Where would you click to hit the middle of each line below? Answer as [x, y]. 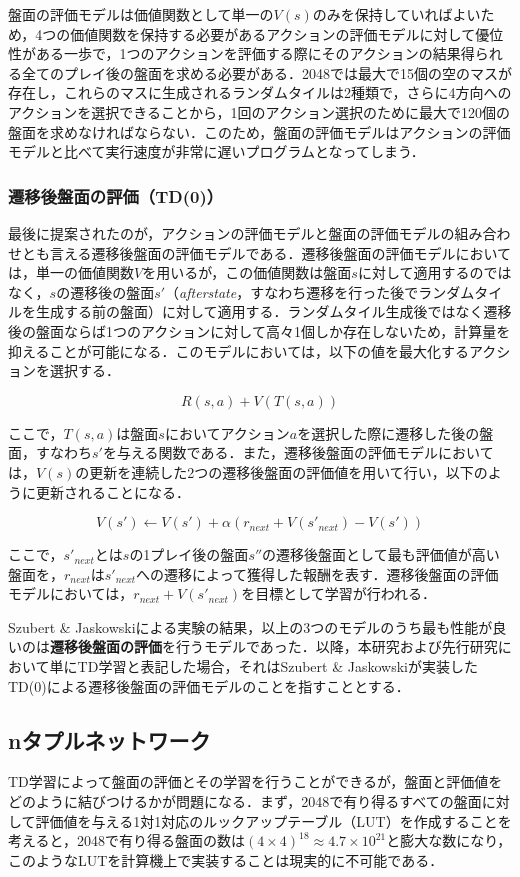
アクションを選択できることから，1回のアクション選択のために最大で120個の [259, 111]
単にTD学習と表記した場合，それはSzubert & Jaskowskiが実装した [263, 666]
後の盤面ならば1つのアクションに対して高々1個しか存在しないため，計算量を [259, 330]
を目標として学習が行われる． [339, 593]
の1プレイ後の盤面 [189, 554]
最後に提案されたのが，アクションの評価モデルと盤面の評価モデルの [231, 232]
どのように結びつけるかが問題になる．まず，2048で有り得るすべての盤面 [245, 801]
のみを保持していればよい [396, 14]
